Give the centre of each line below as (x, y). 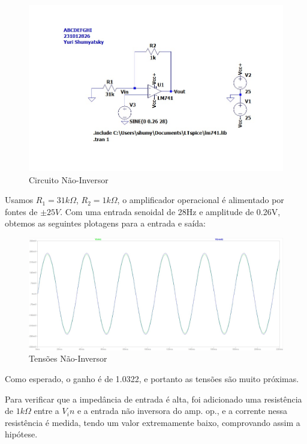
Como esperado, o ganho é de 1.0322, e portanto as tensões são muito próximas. (152, 378)
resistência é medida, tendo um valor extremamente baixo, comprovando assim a (153, 422)
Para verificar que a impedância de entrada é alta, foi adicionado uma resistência (153, 399)
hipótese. (21, 434)
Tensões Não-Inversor (68, 358)
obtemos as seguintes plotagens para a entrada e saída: (105, 223)
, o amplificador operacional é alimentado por (201, 200)
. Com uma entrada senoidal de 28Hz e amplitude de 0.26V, (170, 211)
